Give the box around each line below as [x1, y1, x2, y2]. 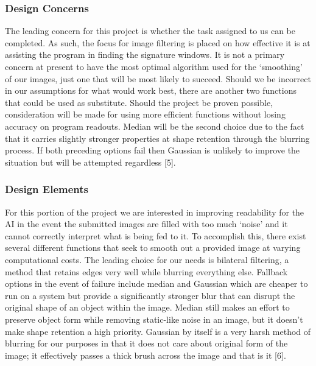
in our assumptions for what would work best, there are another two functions [5, 84, 297, 97]
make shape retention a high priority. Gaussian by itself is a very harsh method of [5, 325, 311, 337]
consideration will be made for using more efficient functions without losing [5, 108, 286, 121]
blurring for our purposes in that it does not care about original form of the [5, 337, 288, 350]
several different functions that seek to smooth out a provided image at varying [5, 241, 301, 254]
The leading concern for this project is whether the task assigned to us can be [5, 24, 295, 37]
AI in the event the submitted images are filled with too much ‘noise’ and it [5, 217, 288, 230]
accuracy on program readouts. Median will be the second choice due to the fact [5, 119, 304, 132]
